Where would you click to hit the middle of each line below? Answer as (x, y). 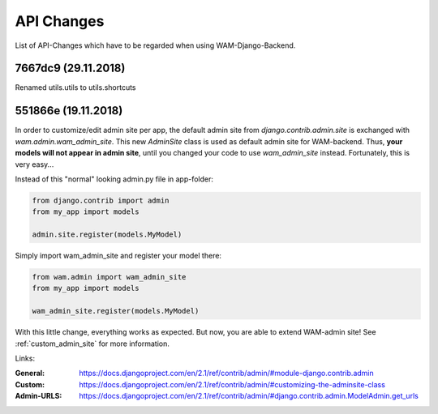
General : (30, 373)
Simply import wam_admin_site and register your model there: (118, 256)
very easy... (34, 164)
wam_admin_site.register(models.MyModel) (116, 311)
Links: (25, 358)
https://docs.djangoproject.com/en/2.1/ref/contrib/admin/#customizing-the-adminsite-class (232, 384)
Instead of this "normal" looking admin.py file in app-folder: (114, 179)
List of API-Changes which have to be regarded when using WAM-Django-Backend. (155, 45)
